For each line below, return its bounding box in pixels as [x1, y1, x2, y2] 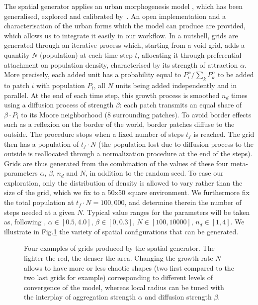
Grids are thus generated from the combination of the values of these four [4, 158, 229, 168]
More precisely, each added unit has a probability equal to [4, 69, 181, 80]
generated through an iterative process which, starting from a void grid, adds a [4, 40, 245, 50]
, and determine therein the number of [124, 197, 242, 207]
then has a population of [4, 138, 79, 149]
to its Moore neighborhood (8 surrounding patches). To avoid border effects [21, 109, 252, 119]
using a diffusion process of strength [4, 100, 114, 110]
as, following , [4, 216, 46, 227]
